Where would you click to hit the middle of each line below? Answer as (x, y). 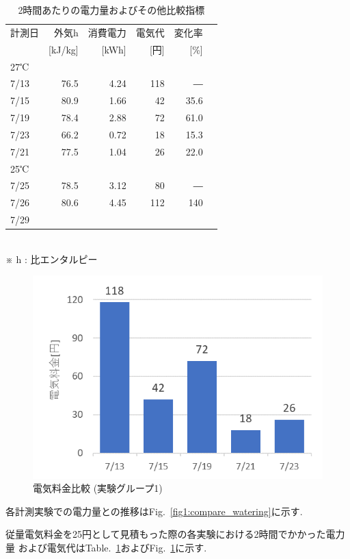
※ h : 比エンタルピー (52, 259)
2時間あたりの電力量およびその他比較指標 (111, 10)
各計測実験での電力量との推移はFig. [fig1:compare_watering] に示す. (154, 511)
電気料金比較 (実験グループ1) (98, 488)
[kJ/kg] (64, 49)
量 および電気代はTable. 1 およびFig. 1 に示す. (106, 548)
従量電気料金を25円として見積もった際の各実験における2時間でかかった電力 (175, 534)
